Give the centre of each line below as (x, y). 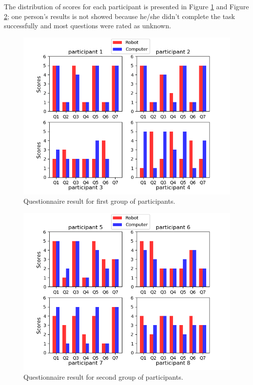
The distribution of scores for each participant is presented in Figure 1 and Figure (126, 6)
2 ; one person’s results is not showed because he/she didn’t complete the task (119, 16)
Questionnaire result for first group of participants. (99, 201)
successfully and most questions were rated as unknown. (88, 26)
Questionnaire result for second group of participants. (103, 376)
